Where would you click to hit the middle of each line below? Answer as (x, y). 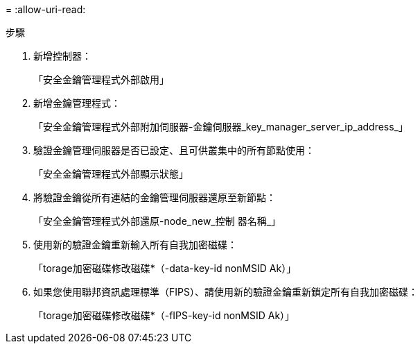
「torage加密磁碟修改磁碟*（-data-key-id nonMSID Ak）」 (165, 268)
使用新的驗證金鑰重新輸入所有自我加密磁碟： (135, 245)
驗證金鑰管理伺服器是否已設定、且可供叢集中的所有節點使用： (174, 150)
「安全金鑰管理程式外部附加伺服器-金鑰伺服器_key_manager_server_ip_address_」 (221, 127)
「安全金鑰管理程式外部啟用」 (101, 79)
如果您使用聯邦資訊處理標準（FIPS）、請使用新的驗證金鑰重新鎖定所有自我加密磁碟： (226, 292)
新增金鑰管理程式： (77, 103)
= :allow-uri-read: (46, 9)
